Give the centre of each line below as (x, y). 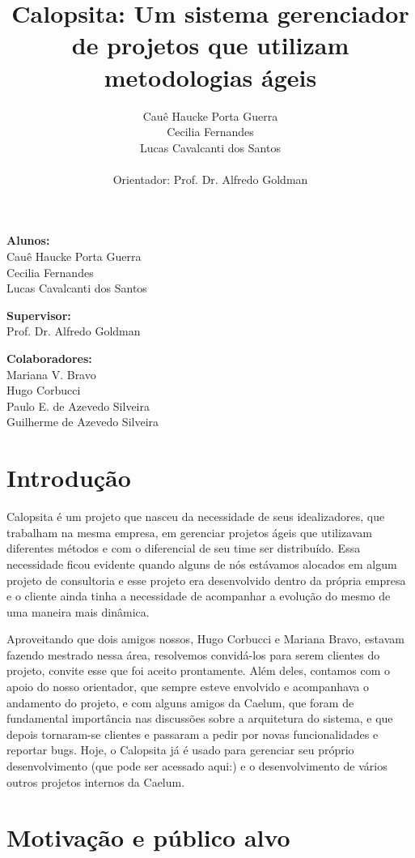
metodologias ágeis (210, 77)
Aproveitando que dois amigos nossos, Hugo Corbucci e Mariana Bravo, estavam (205, 639)
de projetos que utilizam (210, 45)
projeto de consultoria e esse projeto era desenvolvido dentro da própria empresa (206, 580)
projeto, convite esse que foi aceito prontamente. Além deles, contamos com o (198, 670)
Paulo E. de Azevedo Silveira (78, 406)
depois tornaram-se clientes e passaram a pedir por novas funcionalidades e (193, 734)
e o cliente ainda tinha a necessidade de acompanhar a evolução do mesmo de (199, 596)
